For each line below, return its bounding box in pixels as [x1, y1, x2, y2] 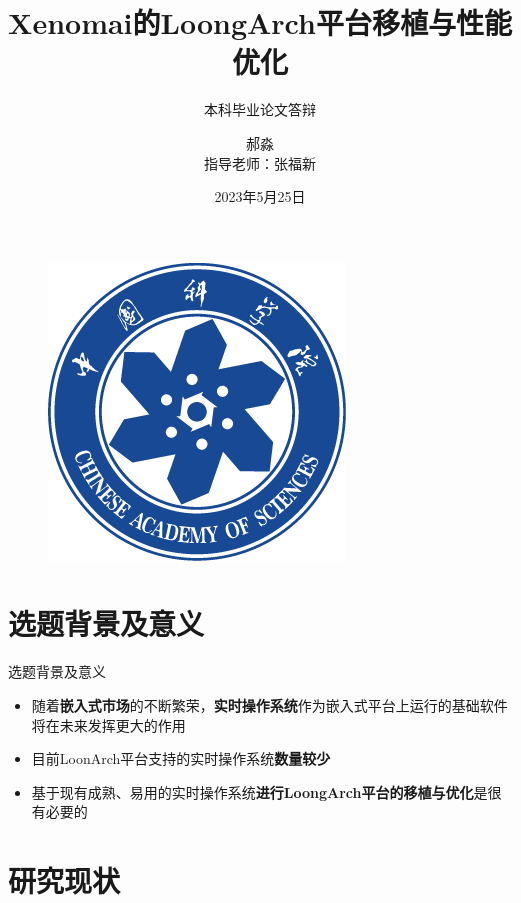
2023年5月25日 [214, 186, 306, 207]
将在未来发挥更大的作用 [31, 714, 186, 735]
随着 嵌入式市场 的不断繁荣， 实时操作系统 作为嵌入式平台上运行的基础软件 [31, 695, 508, 715]
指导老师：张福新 [204, 152, 316, 173]
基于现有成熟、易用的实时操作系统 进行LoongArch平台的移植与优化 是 [31, 781, 488, 802]
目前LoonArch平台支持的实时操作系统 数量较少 [31, 748, 331, 769]
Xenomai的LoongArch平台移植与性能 [8, 2, 512, 43]
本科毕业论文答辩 [204, 99, 316, 120]
